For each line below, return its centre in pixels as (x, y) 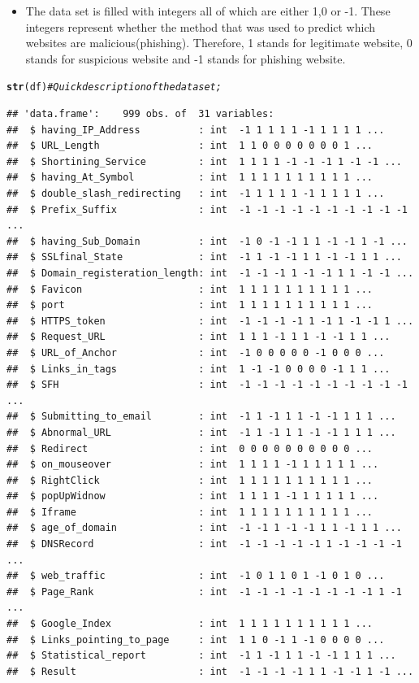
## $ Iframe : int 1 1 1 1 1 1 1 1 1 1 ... (190, 512)
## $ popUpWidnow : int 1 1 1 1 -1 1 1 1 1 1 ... (193, 496)
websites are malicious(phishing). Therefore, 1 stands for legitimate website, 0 (219, 43)
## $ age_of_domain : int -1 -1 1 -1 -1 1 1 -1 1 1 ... (204, 528)
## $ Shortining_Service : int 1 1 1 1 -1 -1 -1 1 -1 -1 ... (204, 161)
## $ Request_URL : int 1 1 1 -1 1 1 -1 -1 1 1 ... (199, 337)
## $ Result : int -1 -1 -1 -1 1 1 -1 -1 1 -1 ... (210, 671)
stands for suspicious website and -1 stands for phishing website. (186, 58)
